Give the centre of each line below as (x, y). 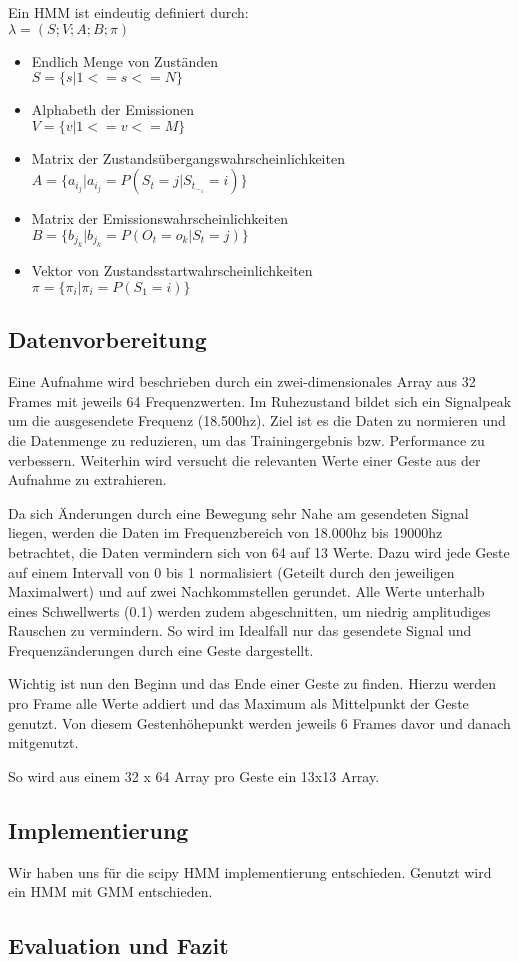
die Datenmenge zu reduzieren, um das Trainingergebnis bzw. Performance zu (246, 439)
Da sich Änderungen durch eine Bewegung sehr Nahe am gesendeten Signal (238, 512)
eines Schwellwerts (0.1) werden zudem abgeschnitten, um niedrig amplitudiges (249, 610)
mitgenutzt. (43, 742)
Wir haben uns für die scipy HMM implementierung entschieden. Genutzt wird (250, 871)
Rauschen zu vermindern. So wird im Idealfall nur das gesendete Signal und (240, 630)
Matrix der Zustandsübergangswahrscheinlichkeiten (188, 157)
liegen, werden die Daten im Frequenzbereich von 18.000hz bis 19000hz (225, 532)
